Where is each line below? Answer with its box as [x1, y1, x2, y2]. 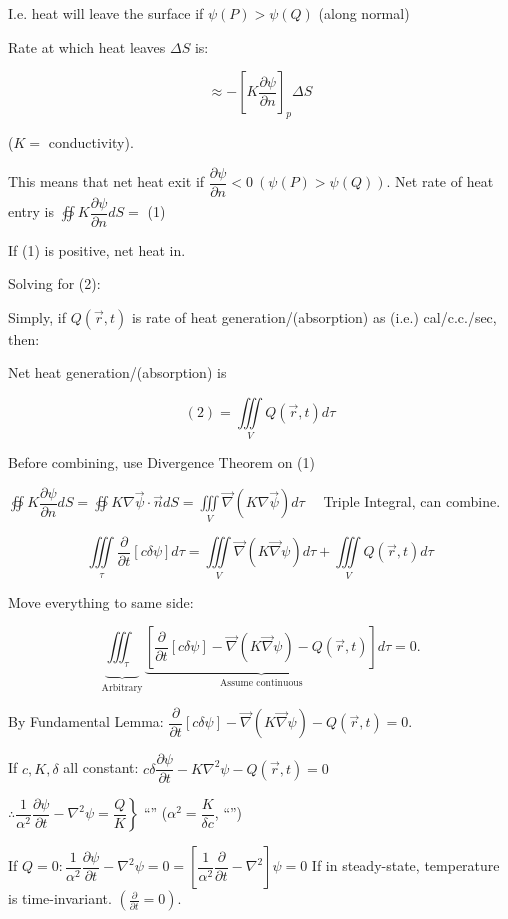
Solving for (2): [8, 273, 101, 294]
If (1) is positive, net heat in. [8, 239, 186, 260]
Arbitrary [101, 682, 143, 693]
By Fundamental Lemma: [8, 711, 164, 732]
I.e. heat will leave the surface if [8, 3, 204, 23]
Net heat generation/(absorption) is [8, 362, 227, 383]
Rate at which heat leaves [8, 36, 166, 57]
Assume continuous [220, 678, 303, 689]
